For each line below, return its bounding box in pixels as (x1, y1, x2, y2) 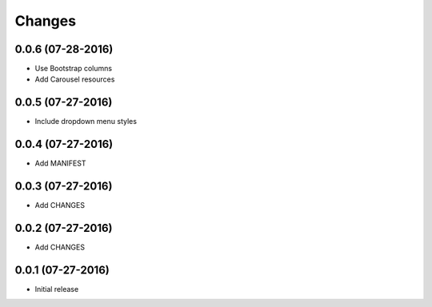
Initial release (34, 284, 79, 293)
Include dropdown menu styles (34, 117, 138, 126)
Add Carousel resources (34, 74, 115, 84)
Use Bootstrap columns (34, 64, 112, 74)
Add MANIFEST (34, 158, 86, 168)
